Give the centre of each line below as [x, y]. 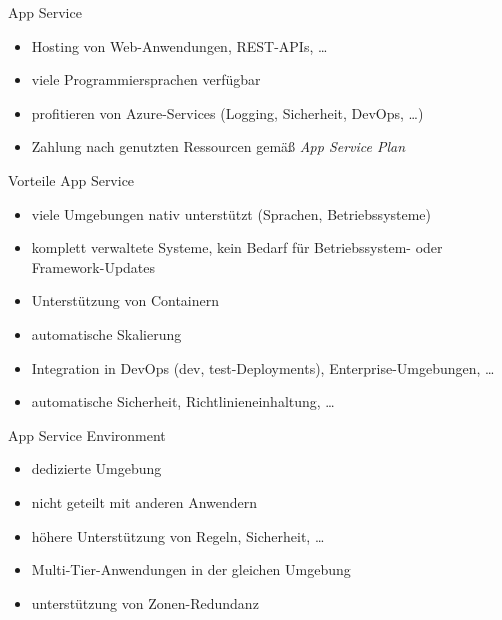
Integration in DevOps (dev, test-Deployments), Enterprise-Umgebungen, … [263, 367]
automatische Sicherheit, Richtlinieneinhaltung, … [183, 401]
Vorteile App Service [71, 179]
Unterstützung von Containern [125, 300]
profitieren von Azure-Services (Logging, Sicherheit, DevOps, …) [227, 112]
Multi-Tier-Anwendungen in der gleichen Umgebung [191, 569]
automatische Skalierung [106, 333]
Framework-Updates [93, 266]
